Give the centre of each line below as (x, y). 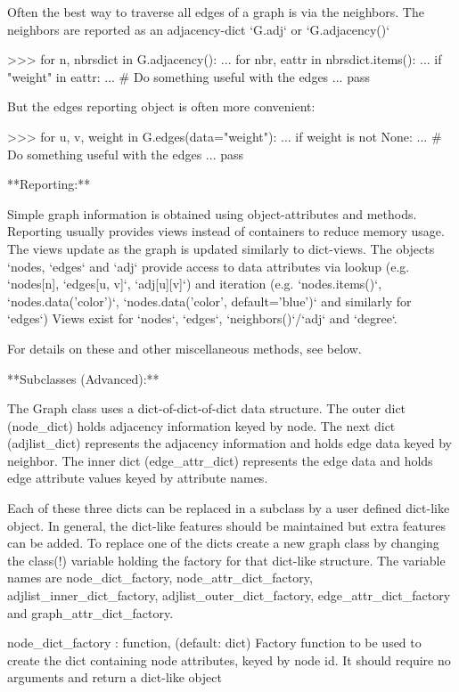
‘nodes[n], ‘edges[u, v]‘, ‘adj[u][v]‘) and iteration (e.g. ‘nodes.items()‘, (195, 284)
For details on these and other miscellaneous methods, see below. (184, 348)
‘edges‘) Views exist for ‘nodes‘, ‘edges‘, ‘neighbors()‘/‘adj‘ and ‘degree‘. (202, 318)
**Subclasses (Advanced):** (83, 378)
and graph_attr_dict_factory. (90, 612)
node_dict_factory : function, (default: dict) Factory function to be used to (214, 643)
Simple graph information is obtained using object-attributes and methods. (212, 213)
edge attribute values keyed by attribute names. (138, 478)
